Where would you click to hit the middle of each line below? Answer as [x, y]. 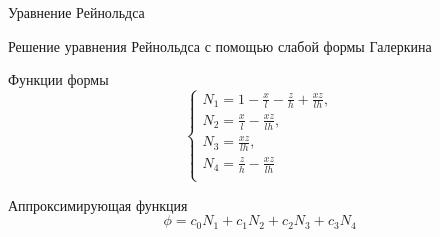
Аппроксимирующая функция [98, 204]
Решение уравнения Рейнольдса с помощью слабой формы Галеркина [220, 45]
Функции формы [58, 79]
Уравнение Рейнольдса [76, 12]
